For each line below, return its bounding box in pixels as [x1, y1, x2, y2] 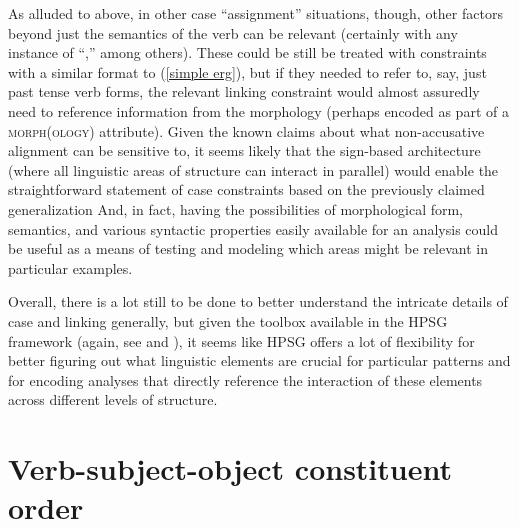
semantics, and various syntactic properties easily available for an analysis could [8, 218, 498, 239]
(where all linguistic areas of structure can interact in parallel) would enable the [8, 159, 499, 180]
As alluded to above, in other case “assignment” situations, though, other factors [8, 3, 503, 23]
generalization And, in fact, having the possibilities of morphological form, [8, 198, 464, 219]
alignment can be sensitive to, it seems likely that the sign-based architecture [8, 140, 481, 161]
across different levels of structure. [8, 389, 218, 410]
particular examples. [8, 257, 133, 278]
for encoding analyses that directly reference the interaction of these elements [8, 369, 483, 390]
